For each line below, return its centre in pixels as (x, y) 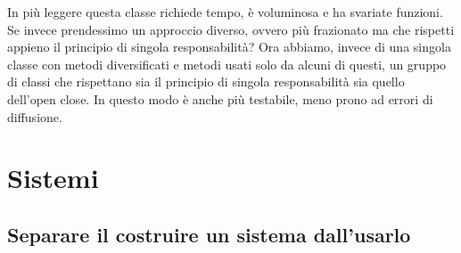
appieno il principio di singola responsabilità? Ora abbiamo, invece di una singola (229, 47)
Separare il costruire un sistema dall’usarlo (209, 234)
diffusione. (35, 116)
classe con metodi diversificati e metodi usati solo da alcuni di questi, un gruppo (227, 64)
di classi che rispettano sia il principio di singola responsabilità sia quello (206, 82)
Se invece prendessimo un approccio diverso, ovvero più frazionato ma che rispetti (231, 29)
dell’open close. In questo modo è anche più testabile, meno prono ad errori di (220, 98)
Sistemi (53, 178)
